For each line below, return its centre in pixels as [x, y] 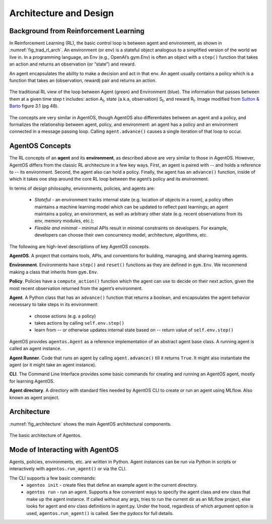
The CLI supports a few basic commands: [52, 478]
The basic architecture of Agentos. [45, 435]
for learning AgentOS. [32, 381]
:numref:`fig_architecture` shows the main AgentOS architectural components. [90, 424]
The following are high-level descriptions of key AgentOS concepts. [80, 246]
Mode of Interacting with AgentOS [64, 450]
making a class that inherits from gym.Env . [54, 272]
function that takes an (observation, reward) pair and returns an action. [83, 81]
